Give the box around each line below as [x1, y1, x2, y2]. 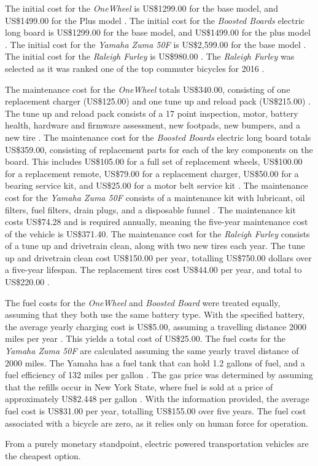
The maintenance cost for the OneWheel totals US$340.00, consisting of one [5, 82, 290, 95]
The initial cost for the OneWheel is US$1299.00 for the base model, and [5, 2, 278, 14]
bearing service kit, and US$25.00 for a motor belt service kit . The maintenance [5, 179, 308, 192]
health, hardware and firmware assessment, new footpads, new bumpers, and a [5, 119, 300, 132]
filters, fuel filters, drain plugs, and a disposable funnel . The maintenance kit [5, 203, 296, 216]
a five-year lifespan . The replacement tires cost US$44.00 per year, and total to [5, 263, 302, 276]
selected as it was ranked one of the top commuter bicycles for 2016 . [5, 61, 265, 74]
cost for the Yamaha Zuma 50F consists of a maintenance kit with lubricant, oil [5, 191, 305, 203]
